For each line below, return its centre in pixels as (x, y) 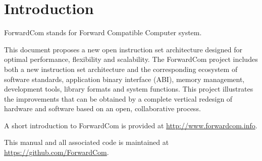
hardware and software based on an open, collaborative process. (102, 108)
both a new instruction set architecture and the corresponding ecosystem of (121, 69)
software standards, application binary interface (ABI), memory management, (124, 79)
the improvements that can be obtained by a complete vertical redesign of (118, 98)
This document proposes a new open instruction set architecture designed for (123, 49)
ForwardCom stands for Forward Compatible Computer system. (103, 32)
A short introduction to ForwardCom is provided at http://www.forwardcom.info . (131, 125)
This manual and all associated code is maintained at (87, 142)
